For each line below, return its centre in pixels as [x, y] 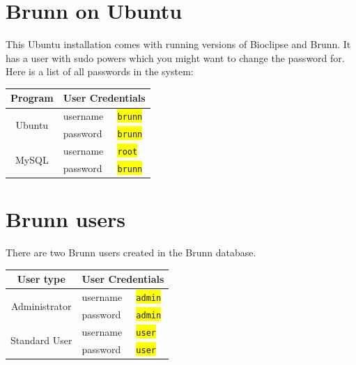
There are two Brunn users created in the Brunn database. [131, 253]
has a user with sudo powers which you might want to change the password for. [175, 57]
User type [41, 279]
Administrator [41, 305]
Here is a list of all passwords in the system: [100, 71]
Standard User [41, 340]
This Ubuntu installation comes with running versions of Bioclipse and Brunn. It [178, 44]
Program [32, 98]
